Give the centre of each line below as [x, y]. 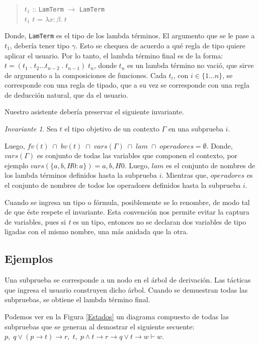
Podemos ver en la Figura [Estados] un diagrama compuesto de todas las [117, 316]
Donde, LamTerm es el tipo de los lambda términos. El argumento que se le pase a [130, 36]
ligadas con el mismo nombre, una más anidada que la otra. [97, 231]
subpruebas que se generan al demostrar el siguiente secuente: [100, 326]
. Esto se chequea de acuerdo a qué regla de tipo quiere [160, 45]
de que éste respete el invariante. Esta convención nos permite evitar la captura [127, 212]
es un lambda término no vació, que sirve [191, 65]
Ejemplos [29, 259]
